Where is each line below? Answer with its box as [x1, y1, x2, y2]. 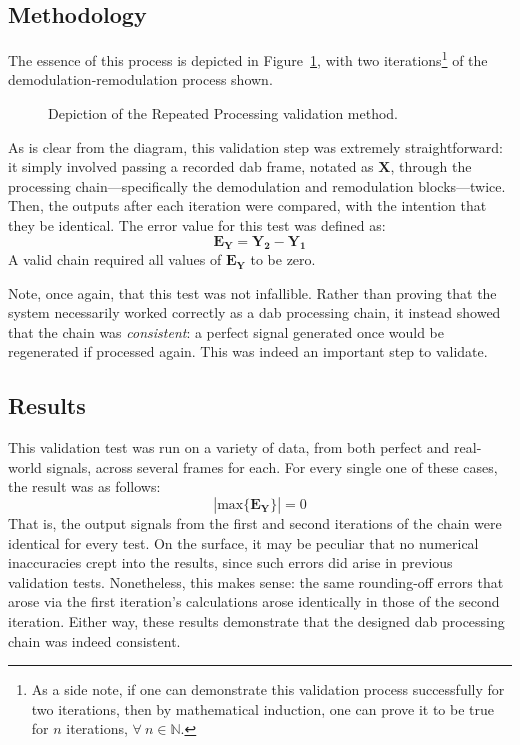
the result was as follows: [8, 476, 161, 497]
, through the [390, 156, 472, 177]
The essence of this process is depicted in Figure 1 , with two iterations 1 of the [8, 47, 488, 70]
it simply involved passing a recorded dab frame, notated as [8, 156, 374, 177]
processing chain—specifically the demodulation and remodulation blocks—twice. [8, 175, 506, 196]
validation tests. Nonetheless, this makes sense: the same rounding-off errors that [8, 571, 504, 592]
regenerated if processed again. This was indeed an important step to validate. [8, 341, 488, 362]
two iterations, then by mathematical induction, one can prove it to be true [31, 698, 494, 719]
